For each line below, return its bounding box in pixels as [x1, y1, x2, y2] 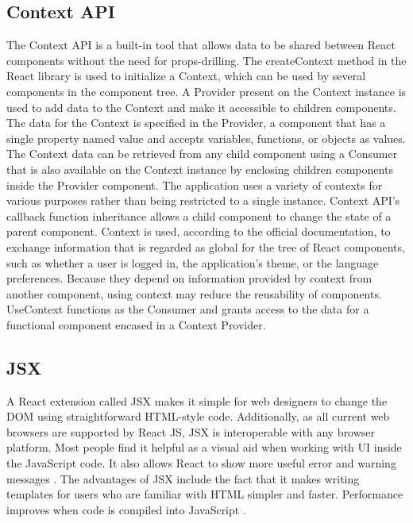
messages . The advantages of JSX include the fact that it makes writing [6, 470, 360, 486]
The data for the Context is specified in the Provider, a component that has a [6, 114, 386, 131]
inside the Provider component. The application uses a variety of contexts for [6, 176, 383, 193]
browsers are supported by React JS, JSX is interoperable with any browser [6, 423, 376, 440]
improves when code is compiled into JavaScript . [6, 501, 246, 517]
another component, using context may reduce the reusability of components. [6, 285, 382, 302]
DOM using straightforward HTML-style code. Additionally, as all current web [6, 408, 390, 425]
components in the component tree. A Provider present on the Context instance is [6, 83, 407, 99]
